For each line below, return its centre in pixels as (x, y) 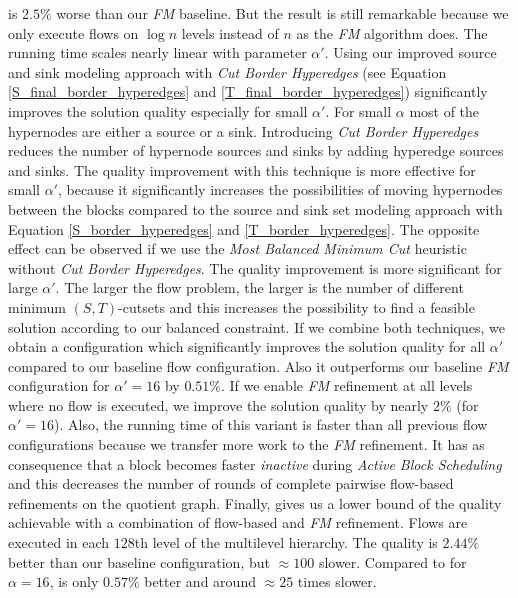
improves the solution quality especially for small (158, 110)
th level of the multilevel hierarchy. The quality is (286, 542)
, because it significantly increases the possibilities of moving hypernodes (280, 189)
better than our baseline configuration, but (139, 561)
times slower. (337, 581)
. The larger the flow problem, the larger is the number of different (259, 287)
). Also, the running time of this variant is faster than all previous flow (270, 424)
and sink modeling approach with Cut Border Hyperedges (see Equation (227, 71)
